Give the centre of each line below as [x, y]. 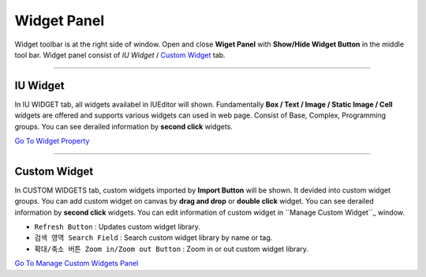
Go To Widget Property [52, 141]
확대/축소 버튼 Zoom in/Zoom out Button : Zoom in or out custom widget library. [172, 249]
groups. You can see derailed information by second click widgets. [123, 126]
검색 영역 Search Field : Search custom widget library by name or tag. [153, 238]
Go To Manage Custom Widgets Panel [77, 264]
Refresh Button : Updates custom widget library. [117, 227]
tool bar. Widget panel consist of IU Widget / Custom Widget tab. [120, 54]
